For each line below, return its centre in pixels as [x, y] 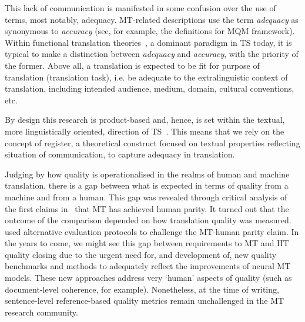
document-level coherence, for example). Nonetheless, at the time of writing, [142, 289]
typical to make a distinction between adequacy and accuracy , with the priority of [152, 54]
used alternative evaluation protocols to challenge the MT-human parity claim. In [152, 231]
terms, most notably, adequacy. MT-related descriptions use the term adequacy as [152, 19]
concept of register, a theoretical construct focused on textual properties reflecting [152, 142]
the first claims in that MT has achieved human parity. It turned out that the [147, 208]
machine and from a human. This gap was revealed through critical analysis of [146, 197]
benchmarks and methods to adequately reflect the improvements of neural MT [148, 266]
